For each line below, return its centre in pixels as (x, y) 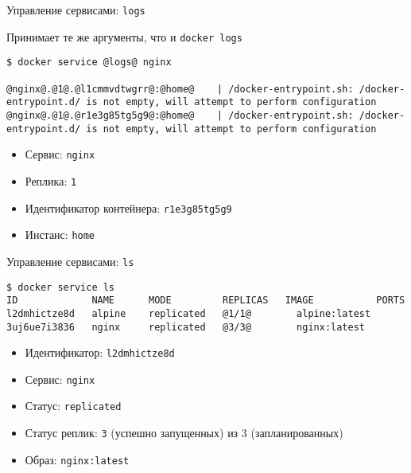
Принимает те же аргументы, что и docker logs (124, 36)
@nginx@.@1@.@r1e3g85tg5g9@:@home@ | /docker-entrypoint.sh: (180, 115)
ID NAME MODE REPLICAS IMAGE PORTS (206, 301)
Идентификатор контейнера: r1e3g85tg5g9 (128, 207)
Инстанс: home (60, 235)
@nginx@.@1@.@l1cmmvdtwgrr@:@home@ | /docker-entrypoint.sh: (180, 89)
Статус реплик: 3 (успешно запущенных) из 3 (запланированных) (184, 433)
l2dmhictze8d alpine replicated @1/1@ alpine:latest (189, 313)
